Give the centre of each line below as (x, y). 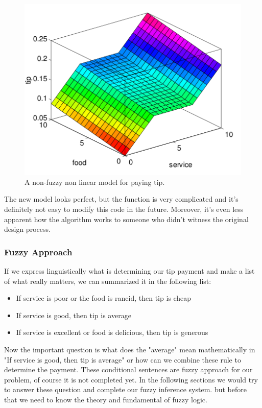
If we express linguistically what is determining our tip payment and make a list (129, 271)
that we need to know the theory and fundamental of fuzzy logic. (106, 399)
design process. (27, 229)
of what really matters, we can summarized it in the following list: (108, 281)
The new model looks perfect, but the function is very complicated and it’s (121, 199)
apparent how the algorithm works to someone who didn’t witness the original (126, 219)
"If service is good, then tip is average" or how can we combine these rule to (123, 359)
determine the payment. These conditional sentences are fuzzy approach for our (128, 369)
